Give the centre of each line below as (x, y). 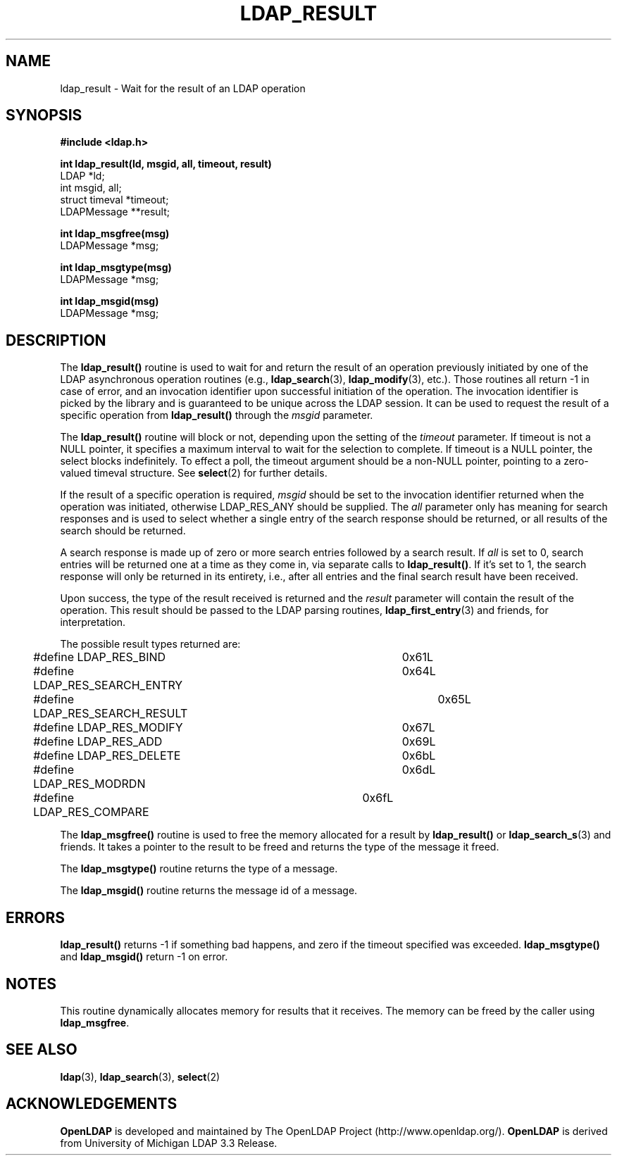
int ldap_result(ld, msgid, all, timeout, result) (166, 164)
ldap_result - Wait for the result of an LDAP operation (183, 88)
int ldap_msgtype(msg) (116, 268)
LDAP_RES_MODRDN (89, 784)
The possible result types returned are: (150, 644)
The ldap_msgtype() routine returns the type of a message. (199, 869)
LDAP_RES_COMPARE (91, 812)
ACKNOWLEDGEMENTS (92, 1104)
